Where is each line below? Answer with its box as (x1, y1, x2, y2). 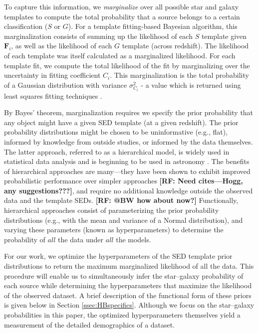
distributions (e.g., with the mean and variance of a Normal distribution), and (4, 214, 243, 225)
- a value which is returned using (141, 79, 241, 90)
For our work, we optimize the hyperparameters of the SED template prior (4, 251, 233, 261)
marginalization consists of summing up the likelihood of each (4, 30, 193, 41)
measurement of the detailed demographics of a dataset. (4, 319, 175, 330)
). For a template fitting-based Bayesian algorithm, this (68, 21, 238, 31)
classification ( (4, 21, 48, 31)
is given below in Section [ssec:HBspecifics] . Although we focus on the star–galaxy (4, 300, 255, 310)
